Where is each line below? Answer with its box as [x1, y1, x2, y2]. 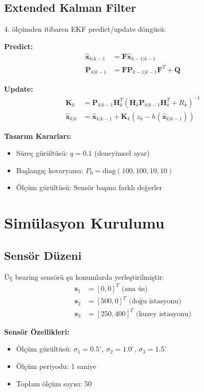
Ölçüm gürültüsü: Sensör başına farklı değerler [16, 182, 162, 193]
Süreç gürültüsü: [16, 148, 68, 158]
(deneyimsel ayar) [94, 148, 150, 158]
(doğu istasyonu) [129, 298, 182, 305]
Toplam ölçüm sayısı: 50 [16, 378, 92, 388]
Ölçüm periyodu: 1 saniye [16, 360, 97, 371]
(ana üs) [122, 285, 148, 293]
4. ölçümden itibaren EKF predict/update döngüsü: [4, 24, 166, 34]
